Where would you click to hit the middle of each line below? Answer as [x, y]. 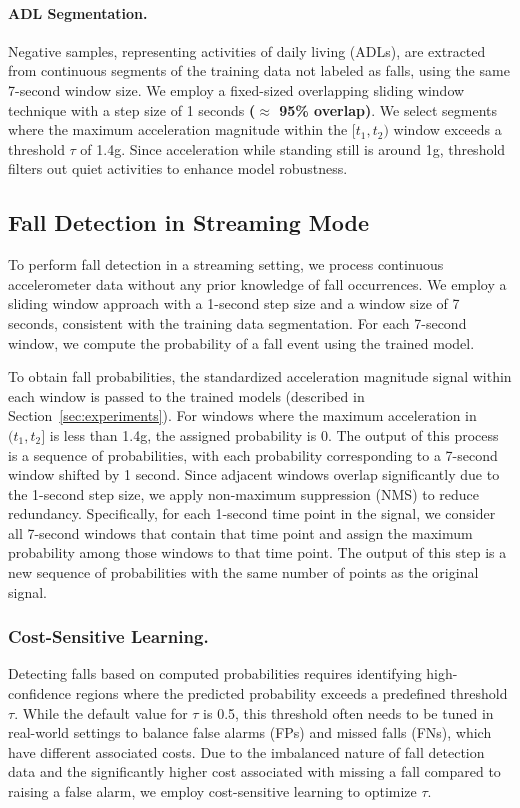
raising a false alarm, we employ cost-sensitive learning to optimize [212, 791]
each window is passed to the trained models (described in [186, 395]
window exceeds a [447, 129]
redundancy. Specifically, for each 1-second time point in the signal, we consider [252, 513]
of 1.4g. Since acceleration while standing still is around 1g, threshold [293, 148]
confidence [39, 693]
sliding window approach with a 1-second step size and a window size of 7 [234, 303]
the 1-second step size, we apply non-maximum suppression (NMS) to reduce [244, 493]
